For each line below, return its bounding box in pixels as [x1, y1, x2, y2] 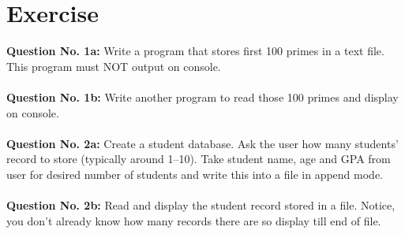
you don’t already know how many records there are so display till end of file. [6, 212, 381, 228]
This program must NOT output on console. [6, 58, 221, 74]
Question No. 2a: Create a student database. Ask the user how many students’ [6, 135, 399, 151]
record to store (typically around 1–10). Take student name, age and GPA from [6, 150, 391, 167]
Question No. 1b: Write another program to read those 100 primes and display [6, 88, 399, 105]
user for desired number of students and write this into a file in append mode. [6, 165, 383, 182]
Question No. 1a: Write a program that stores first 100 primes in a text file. [6, 43, 384, 59]
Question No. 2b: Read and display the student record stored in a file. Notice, [6, 197, 396, 214]
